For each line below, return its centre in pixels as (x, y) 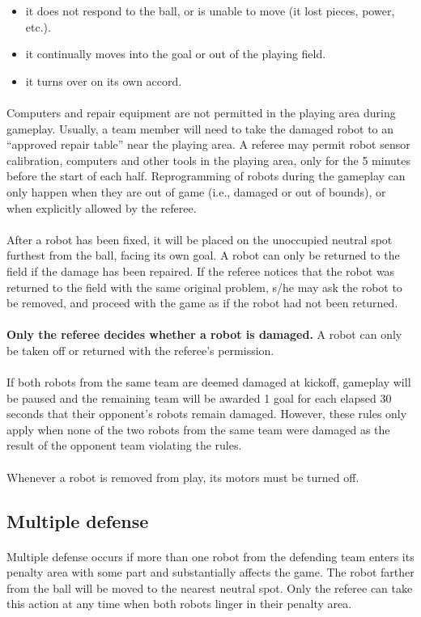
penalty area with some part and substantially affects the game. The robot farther (210, 572)
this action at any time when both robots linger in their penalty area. (179, 604)
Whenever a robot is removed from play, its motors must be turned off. (183, 477)
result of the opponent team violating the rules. (124, 445)
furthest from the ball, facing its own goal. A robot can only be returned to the (203, 255)
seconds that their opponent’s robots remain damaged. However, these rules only (207, 414)
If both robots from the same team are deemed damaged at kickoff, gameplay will (209, 382)
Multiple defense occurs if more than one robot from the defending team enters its (210, 556)
